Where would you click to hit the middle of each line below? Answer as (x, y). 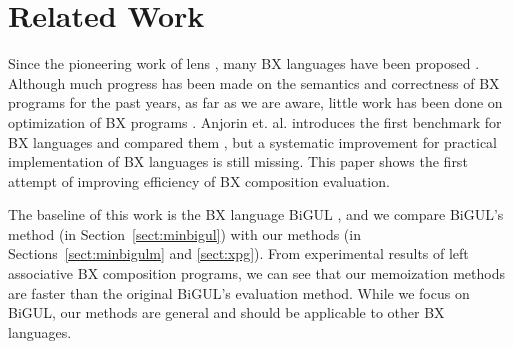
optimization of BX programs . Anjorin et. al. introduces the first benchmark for (255, 121)
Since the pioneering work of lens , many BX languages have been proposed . (244, 63)
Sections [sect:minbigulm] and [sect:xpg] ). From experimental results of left (238, 253)
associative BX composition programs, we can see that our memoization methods (256, 273)
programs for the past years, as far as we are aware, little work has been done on (255, 102)
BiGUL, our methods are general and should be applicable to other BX (226, 312)
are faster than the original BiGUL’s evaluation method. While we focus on (239, 292)
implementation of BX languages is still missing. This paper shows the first (238, 161)
